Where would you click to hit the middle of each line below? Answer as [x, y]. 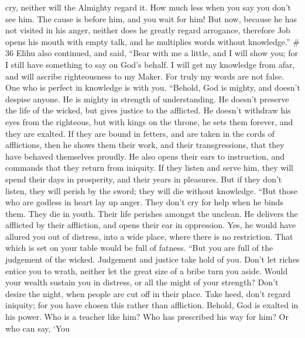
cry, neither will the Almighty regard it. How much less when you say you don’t [148, 7]
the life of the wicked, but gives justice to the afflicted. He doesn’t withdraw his [148, 110]
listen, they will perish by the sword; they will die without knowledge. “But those [152, 190]
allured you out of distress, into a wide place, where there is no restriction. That [149, 236]
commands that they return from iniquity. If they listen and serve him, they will [149, 168]
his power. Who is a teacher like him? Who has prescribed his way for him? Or [147, 317]
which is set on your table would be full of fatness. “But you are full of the [139, 248]
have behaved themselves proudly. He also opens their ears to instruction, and [145, 156]
